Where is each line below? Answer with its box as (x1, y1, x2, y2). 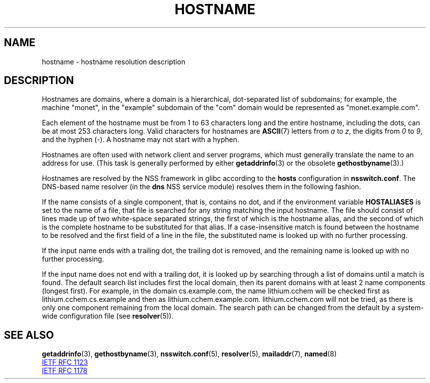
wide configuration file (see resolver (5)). (42, 312, 174, 321)
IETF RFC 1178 (42, 366, 88, 375)
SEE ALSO (4, 328, 54, 341)
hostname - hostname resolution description (42, 57, 186, 66)
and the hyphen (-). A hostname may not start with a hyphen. (42, 135, 240, 144)
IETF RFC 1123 (42, 358, 88, 367)
